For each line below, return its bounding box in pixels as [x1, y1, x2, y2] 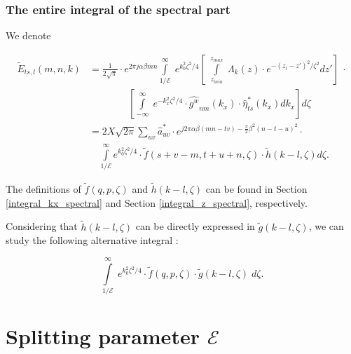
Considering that [6, 219, 78, 233]
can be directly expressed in [135, 219, 255, 233]
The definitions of [6, 182, 81, 196]
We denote [6, 28, 51, 43]
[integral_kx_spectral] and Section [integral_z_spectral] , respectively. [6, 195, 308, 210]
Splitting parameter [6, 322, 200, 350]
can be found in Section [205, 182, 308, 196]
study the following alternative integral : [6, 233, 179, 247]
